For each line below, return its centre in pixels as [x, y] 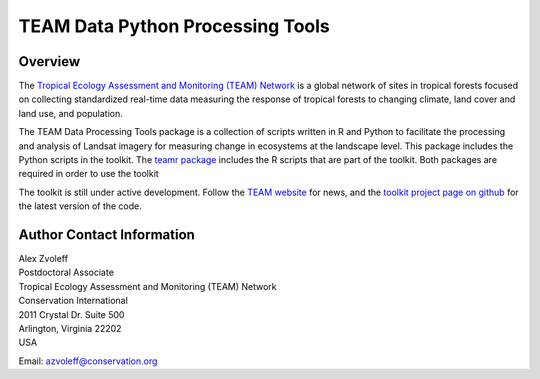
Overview [49, 61]
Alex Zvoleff [43, 259]
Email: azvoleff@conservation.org [88, 361]
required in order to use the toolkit [88, 174]
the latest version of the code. [80, 206]
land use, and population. [71, 113]
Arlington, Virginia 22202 [70, 329]
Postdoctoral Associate [66, 272]
